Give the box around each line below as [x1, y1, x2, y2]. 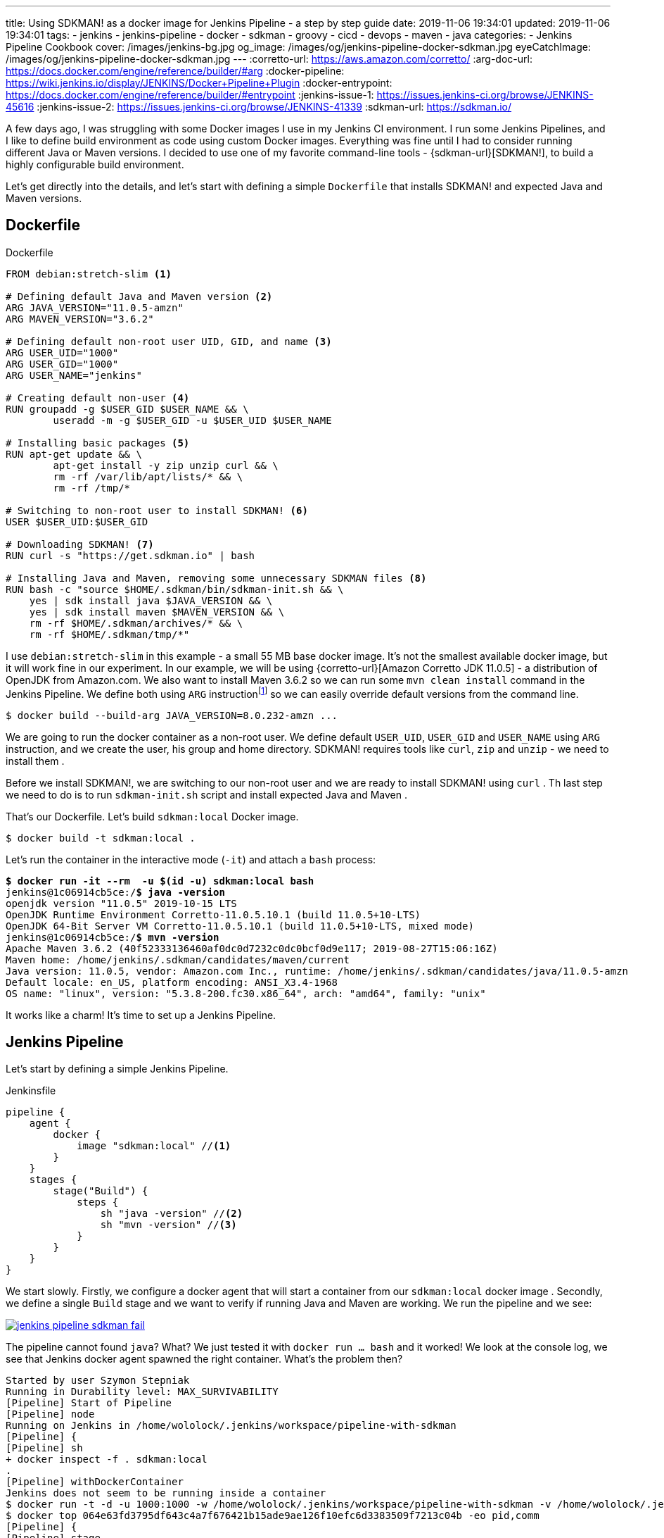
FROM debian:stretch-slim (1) [6, 268, 172, 280]
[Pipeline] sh [6, 1442, 83, 1454]
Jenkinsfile [6, 1084, 56, 1097]
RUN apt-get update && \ [6, 448, 142, 460]
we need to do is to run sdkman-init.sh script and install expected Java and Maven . [6, 788, 408, 801]
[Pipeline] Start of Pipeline [6, 1397, 172, 1409]
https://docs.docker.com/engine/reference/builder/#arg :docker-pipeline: [6, 65, 345, 77]
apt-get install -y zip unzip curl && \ [53, 459, 279, 471]
